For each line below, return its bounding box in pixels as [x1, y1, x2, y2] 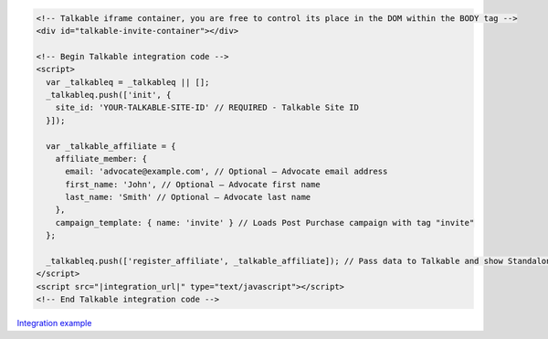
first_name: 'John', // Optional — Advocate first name [65, 179, 321, 189]
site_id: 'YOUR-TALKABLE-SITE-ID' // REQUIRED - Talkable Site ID [55, 102, 360, 113]
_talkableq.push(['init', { [46, 90, 172, 100]
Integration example [16, 318, 92, 329]
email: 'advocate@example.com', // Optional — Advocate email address [65, 166, 388, 177]
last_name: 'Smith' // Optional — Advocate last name [65, 192, 311, 203]
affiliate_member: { [55, 154, 148, 164]
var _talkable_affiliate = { [46, 141, 177, 151]
